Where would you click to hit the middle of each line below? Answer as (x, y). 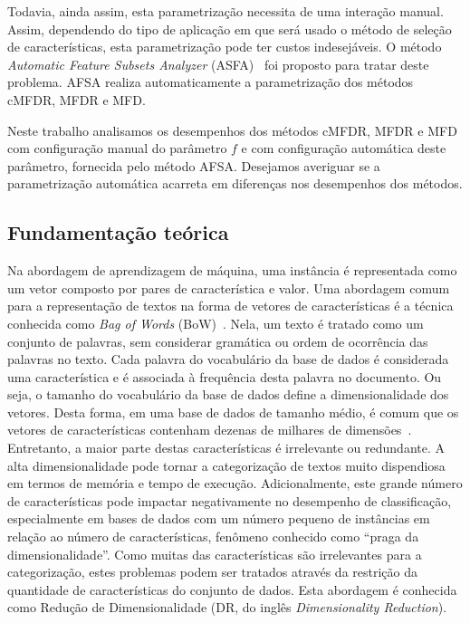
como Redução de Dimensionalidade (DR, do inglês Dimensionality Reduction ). (227, 607)
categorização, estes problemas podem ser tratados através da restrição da (213, 572)
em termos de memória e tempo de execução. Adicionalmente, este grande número (235, 483)
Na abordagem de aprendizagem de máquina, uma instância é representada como (232, 270)
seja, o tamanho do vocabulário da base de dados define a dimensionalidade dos (228, 394)
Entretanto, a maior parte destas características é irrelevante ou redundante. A (226, 448)
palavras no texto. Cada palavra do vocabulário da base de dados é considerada (228, 359)
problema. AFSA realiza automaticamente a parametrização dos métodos (211, 82)
